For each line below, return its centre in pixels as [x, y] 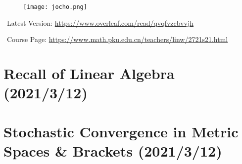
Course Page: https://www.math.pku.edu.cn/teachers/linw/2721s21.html [117, 39]
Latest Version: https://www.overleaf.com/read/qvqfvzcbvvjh [100, 22]
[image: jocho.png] [55, 7]
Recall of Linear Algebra [89, 73]
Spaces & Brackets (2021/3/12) [113, 150]
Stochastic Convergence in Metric [121, 131]
